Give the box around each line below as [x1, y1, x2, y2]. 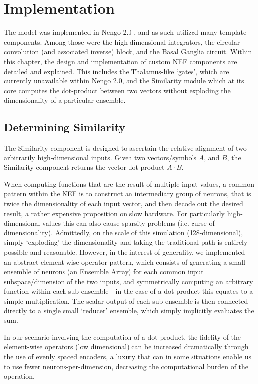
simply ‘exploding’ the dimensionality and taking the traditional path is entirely [4, 237, 248, 247]
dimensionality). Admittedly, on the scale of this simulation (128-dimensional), [4, 227, 243, 237]
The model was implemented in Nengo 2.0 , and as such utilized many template [4, 27, 247, 37]
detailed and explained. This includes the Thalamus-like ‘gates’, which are [4, 66, 229, 76]
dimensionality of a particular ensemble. [4, 95, 126, 105]
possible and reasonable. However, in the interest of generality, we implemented [4, 247, 245, 257]
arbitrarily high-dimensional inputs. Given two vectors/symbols [4, 152, 197, 162]
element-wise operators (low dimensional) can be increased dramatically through [4, 341, 249, 352]
